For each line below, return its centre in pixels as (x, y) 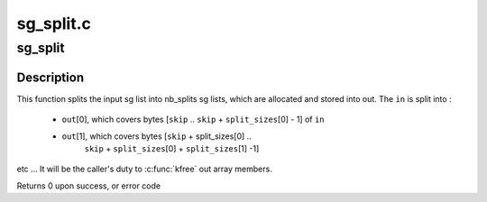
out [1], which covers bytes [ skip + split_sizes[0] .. (156, 136)
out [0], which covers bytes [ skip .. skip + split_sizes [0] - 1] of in (193, 119)
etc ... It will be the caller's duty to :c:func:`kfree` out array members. (144, 169)
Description (51, 77)
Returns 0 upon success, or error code (89, 186)
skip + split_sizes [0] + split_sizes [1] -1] (172, 148)
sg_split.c (54, 23)
